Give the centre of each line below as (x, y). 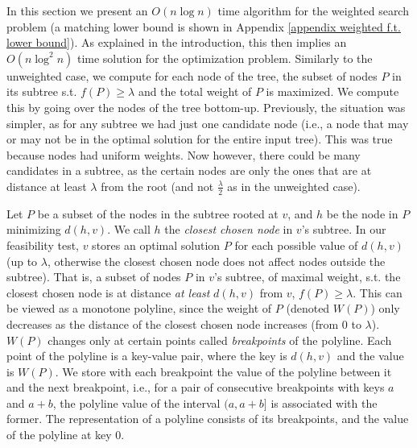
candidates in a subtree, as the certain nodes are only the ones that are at (189, 170)
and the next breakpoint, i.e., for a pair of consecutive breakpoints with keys (196, 387)
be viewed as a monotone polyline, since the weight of (139, 308)
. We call (129, 229)
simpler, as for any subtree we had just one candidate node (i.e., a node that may (208, 123)
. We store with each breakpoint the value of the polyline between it (223, 371)
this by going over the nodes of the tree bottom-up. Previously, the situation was (206, 107)
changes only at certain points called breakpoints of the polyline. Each (220, 340)
